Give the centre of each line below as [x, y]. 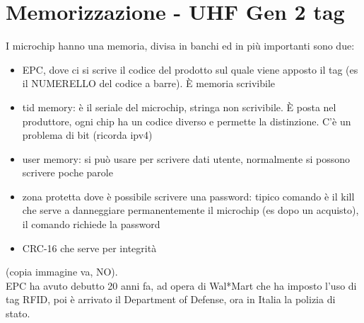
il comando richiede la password [91, 224]
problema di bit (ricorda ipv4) [87, 135]
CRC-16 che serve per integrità [89, 248]
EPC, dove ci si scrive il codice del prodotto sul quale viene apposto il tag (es [190, 69]
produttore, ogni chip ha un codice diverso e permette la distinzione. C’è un [187, 121]
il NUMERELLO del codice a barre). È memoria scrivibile [149, 83]
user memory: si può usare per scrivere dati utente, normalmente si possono [186, 158]
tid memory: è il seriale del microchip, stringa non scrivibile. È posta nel [179, 107]
